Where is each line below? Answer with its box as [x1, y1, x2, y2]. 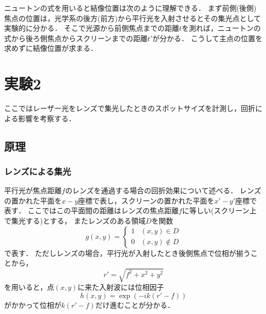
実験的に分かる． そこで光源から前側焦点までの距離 [4, 23, 179, 33]
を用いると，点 [4, 282, 54, 292]
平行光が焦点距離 [4, 185, 62, 196]
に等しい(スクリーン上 [182, 205, 257, 216]
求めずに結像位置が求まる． [4, 43, 98, 53]
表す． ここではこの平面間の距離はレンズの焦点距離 [4, 205, 179, 216]
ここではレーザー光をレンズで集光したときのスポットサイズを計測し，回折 [4, 103, 256, 114]
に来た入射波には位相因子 [78, 282, 164, 292]
